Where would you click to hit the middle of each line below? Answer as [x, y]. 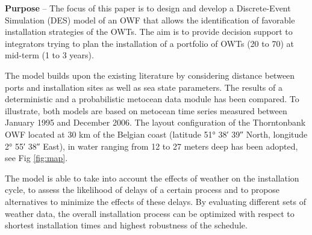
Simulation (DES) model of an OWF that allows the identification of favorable [150, 20]
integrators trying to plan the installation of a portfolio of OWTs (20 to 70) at [149, 43]
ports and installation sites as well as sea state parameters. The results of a [144, 87]
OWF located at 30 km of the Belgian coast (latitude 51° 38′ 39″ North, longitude [156, 134]
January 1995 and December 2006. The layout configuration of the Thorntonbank [155, 122]
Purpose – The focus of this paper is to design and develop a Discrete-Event [148, 8]
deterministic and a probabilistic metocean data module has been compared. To [152, 99]
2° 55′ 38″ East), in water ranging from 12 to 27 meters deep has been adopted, [151, 146]
